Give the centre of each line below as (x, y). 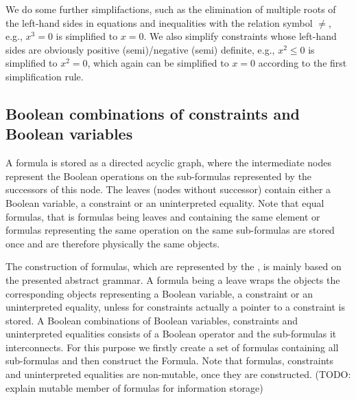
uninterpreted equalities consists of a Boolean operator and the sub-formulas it (171, 334)
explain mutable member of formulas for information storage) (134, 387)
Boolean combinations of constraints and (153, 113)
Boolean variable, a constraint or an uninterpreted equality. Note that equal (165, 202)
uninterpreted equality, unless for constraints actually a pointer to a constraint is (176, 307)
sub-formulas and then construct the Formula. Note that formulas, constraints (170, 360)
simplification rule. (45, 76)
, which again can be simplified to (158, 63)
